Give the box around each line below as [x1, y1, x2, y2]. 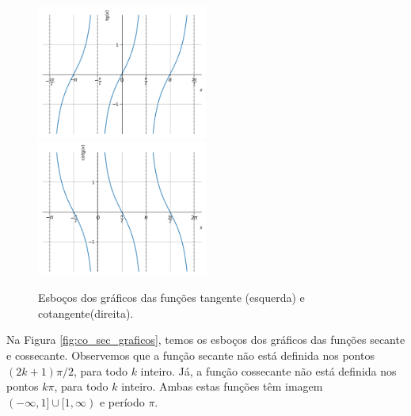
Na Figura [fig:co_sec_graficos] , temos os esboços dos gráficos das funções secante [6, 331, 405, 348]
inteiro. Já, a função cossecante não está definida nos [140, 362, 397, 379]
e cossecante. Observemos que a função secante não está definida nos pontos [6, 346, 375, 363]
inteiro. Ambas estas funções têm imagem [121, 378, 323, 395]
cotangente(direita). [38, 304, 134, 321]
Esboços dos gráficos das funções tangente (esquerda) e [38, 289, 305, 306]
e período [99, 393, 145, 410]
